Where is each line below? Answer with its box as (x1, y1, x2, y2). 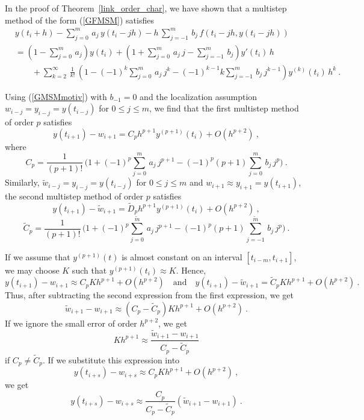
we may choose (5, 263, 60, 276)
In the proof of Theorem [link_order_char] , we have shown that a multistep (5, 2, 287, 14)
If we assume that (5, 250, 70, 263)
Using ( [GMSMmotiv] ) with (5, 90, 107, 102)
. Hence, (176, 263, 206, 276)
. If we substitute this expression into (42, 354, 180, 366)
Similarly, (5, 176, 40, 189)
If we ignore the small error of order (5, 316, 137, 329)
